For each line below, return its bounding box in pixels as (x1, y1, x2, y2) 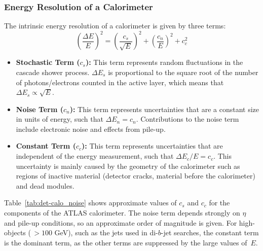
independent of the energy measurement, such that (16, 151, 174, 161)
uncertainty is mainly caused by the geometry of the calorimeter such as (16, 160, 240, 171)
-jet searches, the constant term (161, 227, 259, 238)
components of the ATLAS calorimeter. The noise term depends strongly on (4, 207, 240, 218)
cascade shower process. (16, 66, 90, 77)
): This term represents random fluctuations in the (85, 57, 243, 67)
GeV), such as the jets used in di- (54, 227, 158, 238)
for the (209, 197, 230, 208)
